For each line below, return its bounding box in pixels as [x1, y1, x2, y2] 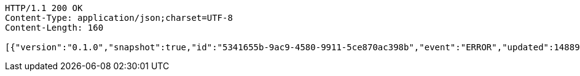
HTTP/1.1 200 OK [5, 3, 83, 13]
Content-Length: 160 [5, 23, 104, 32]
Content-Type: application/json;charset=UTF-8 [5, 13, 233, 23]
